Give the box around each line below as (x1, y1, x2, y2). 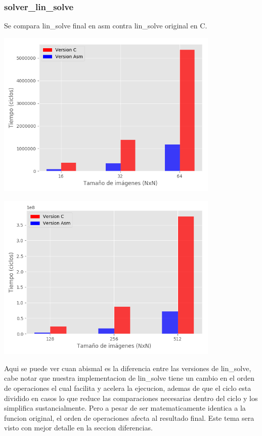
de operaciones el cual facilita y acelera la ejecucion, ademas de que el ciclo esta (4, 382, 251, 393)
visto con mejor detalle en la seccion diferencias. (4, 422, 153, 433)
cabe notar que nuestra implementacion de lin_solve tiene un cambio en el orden (4, 373, 254, 383)
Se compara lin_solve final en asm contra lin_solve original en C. (4, 20, 207, 31)
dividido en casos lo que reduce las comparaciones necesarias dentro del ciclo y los (4, 392, 258, 403)
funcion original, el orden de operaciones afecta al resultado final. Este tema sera (4, 412, 254, 423)
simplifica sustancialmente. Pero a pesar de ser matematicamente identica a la (4, 403, 246, 413)
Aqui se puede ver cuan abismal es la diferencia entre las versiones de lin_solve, (4, 362, 251, 373)
